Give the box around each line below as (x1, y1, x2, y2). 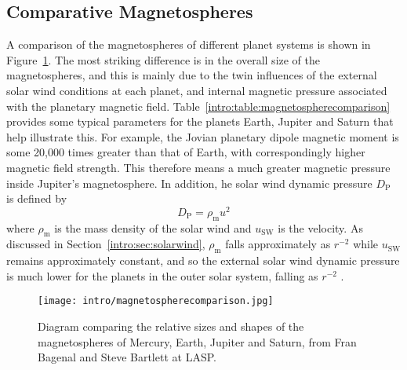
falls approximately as (225, 236, 331, 252)
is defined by (6, 190, 67, 207)
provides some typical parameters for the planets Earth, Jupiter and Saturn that (6, 113, 394, 130)
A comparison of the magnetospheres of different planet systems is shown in (6, 36, 371, 53)
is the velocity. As (278, 219, 363, 236)
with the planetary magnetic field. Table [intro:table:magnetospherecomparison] (6, 97, 391, 114)
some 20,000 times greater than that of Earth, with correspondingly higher (6, 144, 365, 160)
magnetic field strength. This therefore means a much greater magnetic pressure (6, 159, 391, 175)
